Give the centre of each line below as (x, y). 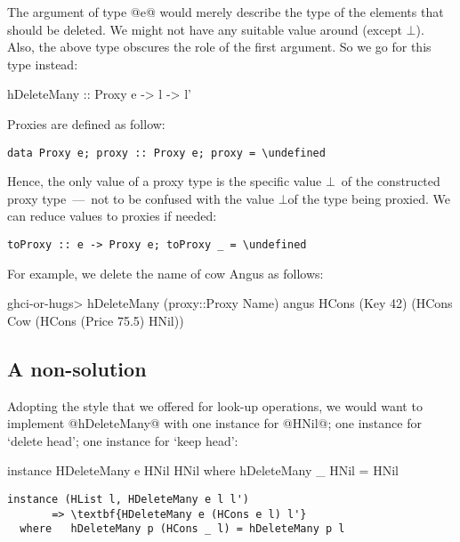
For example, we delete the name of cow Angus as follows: (165, 273)
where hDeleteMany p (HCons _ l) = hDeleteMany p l (182, 529)
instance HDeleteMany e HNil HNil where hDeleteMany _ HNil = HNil (203, 470)
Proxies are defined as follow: (86, 123)
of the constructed (391, 181)
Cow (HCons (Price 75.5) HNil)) (96, 320)
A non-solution (77, 368)
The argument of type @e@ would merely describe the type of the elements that (226, 12)
